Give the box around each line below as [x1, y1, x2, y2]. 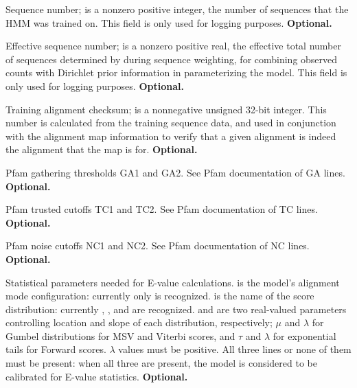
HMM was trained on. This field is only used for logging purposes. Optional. [5, 15, 332, 30]
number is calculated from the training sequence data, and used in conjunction [5, 115, 336, 130]
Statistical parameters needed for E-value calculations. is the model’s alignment [5, 275, 340, 289]
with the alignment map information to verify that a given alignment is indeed [5, 128, 336, 143]
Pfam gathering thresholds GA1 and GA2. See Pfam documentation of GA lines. [5, 165, 345, 179]
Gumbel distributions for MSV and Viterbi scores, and [5, 328, 235, 343]
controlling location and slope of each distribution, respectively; [5, 315, 273, 330]
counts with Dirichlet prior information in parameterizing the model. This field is [5, 65, 347, 80]
